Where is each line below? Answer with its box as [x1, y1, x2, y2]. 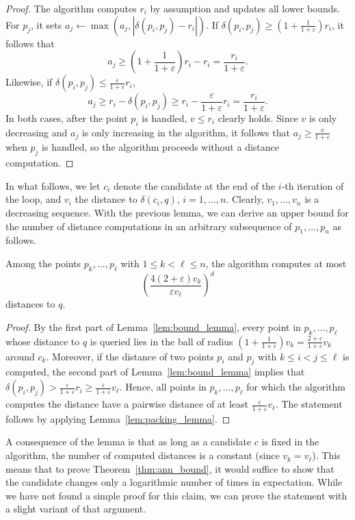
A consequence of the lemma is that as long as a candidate [5, 434, 252, 449]
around [5, 349, 35, 363]
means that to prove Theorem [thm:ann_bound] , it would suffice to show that [5, 461, 334, 475]
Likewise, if [5, 75, 53, 89]
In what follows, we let [5, 178, 101, 193]
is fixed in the [261, 434, 319, 449]
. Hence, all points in [119, 380, 207, 394]
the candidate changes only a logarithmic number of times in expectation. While [5, 475, 343, 489]
